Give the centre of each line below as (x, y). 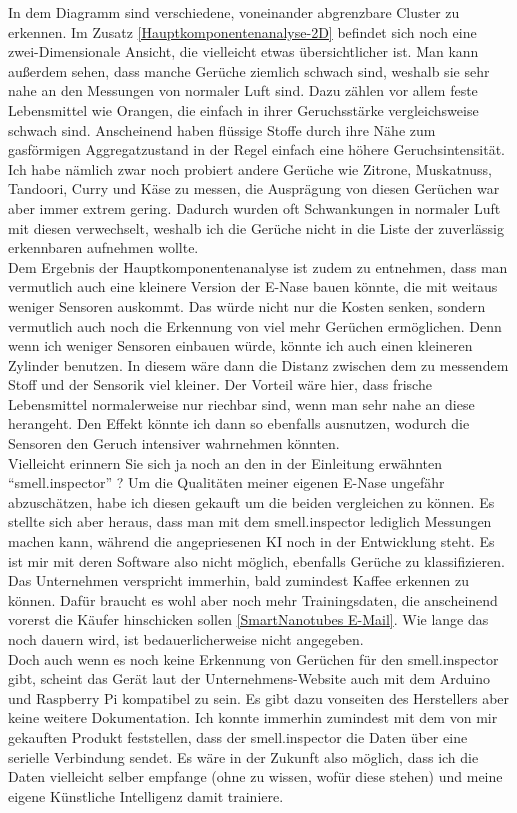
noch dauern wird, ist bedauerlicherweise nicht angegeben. (186, 639)
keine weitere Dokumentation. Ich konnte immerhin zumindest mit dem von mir (253, 717)
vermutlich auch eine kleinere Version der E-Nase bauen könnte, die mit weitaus (253, 286)
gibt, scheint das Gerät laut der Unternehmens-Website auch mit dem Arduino (249, 678)
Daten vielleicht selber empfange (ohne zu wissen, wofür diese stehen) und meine (255, 776)
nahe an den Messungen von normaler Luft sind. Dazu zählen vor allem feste (243, 90)
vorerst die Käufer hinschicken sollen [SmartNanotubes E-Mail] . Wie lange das (248, 619)
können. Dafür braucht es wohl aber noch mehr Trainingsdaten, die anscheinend (253, 599)
